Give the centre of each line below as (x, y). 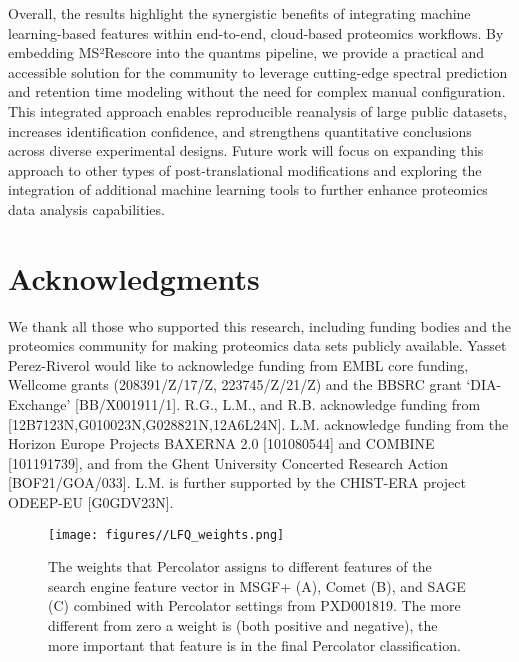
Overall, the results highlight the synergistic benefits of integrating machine (239, 13)
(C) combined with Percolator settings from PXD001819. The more (254, 605)
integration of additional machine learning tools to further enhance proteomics (248, 189)
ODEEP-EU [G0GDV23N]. (91, 502)
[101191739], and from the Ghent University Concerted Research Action (228, 462)
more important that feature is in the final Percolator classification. (254, 644)
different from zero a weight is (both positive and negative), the (243, 625)
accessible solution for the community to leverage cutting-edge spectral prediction (258, 71)
